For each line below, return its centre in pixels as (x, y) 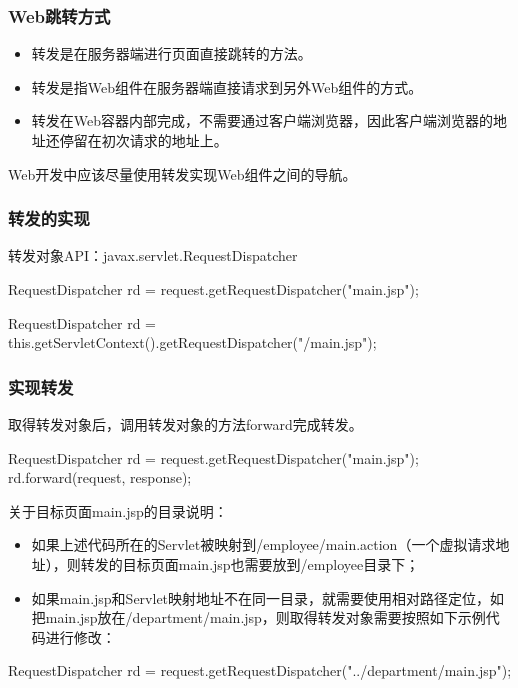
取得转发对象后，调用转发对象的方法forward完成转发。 (185, 424)
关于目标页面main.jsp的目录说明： (118, 510)
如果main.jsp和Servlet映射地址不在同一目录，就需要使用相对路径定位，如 (268, 597)
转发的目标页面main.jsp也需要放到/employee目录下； (250, 563)
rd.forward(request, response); (100, 477)
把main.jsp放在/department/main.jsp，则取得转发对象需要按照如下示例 (258, 617)
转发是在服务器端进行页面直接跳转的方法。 (171, 53)
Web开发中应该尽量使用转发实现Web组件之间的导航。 (182, 173)
